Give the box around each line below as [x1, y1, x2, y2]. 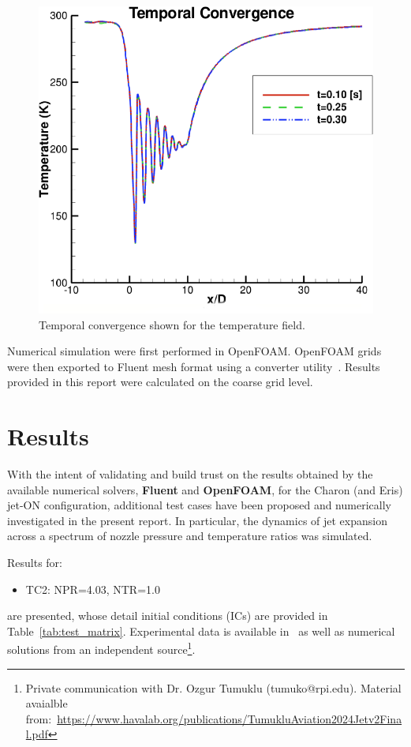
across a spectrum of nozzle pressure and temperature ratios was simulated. [7, 527, 372, 544]
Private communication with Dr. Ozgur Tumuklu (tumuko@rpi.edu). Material [25, 679, 402, 696]
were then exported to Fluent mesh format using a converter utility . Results [7, 358, 380, 374]
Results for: [7, 554, 62, 571]
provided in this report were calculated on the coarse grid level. [7, 373, 313, 390]
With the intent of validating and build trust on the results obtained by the [7, 466, 373, 482]
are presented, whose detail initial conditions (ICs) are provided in [7, 607, 328, 624]
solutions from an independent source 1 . [7, 639, 196, 658]
